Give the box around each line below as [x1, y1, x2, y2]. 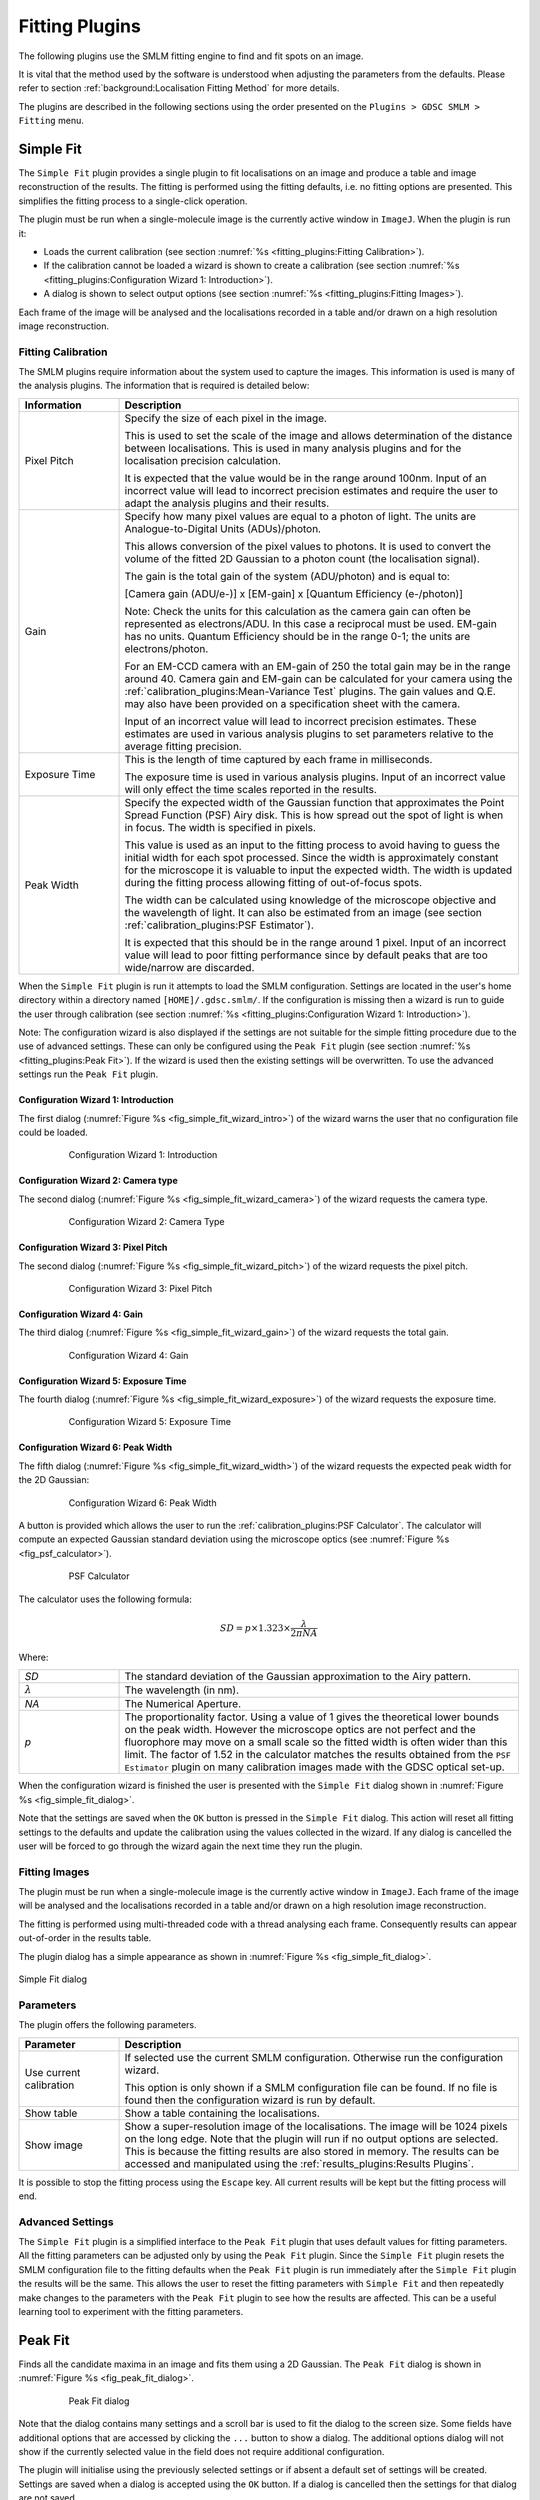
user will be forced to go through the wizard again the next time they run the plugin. [18, 1840, 363, 1852]
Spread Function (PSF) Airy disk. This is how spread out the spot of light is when [124, 808, 504, 822]
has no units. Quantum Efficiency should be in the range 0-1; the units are [124, 629, 470, 643]
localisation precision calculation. [124, 453, 282, 467]
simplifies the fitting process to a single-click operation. [18, 195, 248, 207]
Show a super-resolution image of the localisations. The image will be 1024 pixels [124, 2119, 508, 2133]
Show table [24, 2106, 78, 2120]
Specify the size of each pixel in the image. [124, 411, 327, 425]
